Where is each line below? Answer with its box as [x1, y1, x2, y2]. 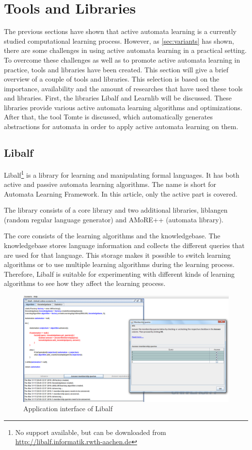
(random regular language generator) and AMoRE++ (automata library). [4, 214, 224, 224]
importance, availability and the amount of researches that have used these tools [4, 83, 243, 93]
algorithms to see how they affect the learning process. [4, 278, 166, 288]
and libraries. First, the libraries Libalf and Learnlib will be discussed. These [4, 93, 232, 103]
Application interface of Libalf [23, 403, 113, 414]
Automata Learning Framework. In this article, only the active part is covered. [4, 188, 237, 199]
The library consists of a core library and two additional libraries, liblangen [4, 205, 228, 215]
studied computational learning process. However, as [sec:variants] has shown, [4, 35, 234, 46]
